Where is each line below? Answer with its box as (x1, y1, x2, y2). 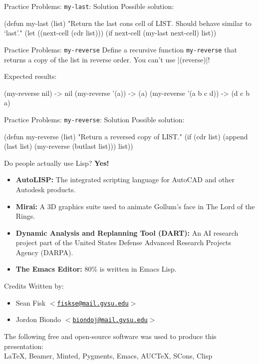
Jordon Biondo (15, 314, 61, 325)
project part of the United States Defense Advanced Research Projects (15, 237, 231, 248)
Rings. (15, 211, 35, 221)
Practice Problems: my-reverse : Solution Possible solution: (4, 114, 185, 124)
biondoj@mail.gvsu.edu (72, 317, 148, 324)
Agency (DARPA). (15, 247, 73, 257)
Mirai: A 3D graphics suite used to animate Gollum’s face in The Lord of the (15, 201, 255, 211)
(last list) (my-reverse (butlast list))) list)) (4, 141, 133, 151)
